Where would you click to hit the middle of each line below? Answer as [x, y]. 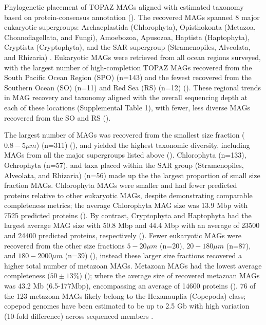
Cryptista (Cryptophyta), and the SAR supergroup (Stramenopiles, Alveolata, [127, 47]
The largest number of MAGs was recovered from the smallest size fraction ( [125, 135]
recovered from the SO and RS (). [58, 117]
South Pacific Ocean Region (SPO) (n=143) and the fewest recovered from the [128, 77]
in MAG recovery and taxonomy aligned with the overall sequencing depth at [126, 97]
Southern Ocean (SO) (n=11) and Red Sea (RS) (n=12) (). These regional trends [133, 87]
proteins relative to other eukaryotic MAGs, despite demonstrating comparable [128, 195]
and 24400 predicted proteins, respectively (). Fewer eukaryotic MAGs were [123, 235]
